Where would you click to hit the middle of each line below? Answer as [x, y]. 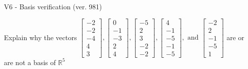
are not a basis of [30, 62]
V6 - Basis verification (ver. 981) [53, 6]
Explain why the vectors [41, 37]
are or [235, 37]
